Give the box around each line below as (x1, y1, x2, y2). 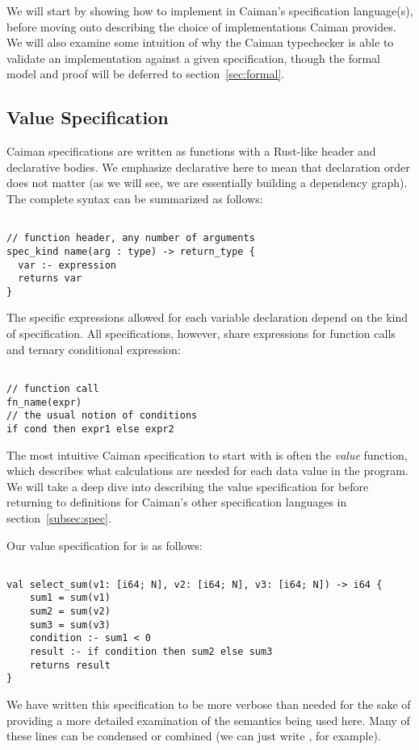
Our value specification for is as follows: (6, 536, 203, 553)
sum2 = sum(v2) (29, 606, 111, 618)
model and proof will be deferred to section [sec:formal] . (6, 65, 285, 82)
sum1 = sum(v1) (29, 592, 111, 604)
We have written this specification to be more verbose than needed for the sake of (6, 696, 411, 713)
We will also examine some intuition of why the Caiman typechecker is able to (6, 34, 394, 51)
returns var (18, 273, 82, 285)
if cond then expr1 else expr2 (6, 423, 174, 435)
